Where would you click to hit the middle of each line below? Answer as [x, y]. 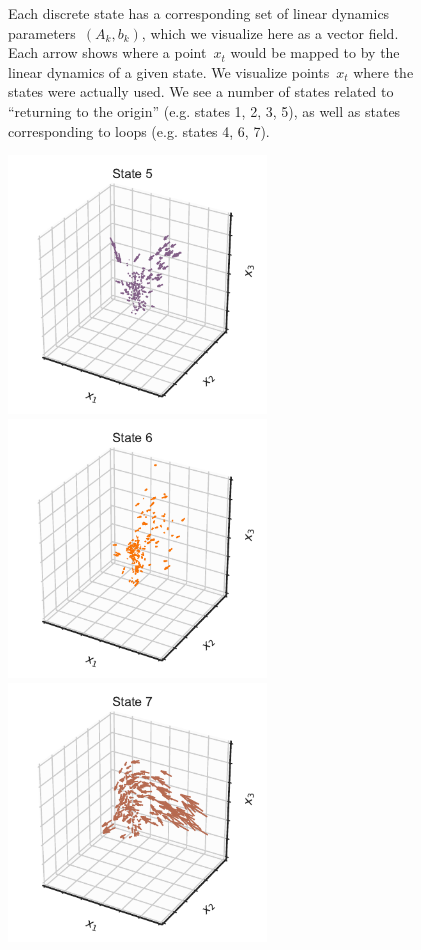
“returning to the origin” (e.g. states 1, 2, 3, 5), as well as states [204, 110]
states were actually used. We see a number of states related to [201, 91]
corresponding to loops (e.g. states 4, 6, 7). [139, 130]
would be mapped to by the [315, 52]
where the [383, 71]
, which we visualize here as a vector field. [270, 32]
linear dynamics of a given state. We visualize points [169, 71]
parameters [42, 32]
